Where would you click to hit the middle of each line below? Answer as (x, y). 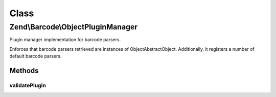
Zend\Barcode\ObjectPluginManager (74, 27)
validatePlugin (28, 85)
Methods (24, 70)
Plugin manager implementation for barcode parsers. (65, 40)
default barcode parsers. (36, 56)
